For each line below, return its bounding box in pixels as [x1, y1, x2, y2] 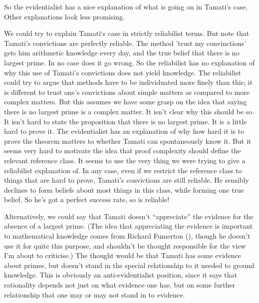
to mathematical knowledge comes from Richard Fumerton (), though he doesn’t [4, 231, 251, 241]
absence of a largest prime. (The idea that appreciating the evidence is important [4, 221, 253, 231]
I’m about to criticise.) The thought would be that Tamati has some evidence [4, 250, 242, 261]
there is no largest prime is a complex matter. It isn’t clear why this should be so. [4, 106, 255, 116]
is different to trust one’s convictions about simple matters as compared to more [4, 86, 250, 97]
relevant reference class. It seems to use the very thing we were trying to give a [4, 155, 246, 165]
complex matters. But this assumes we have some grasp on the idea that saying [4, 96, 247, 107]
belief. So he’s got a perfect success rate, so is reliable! [4, 194, 170, 205]
